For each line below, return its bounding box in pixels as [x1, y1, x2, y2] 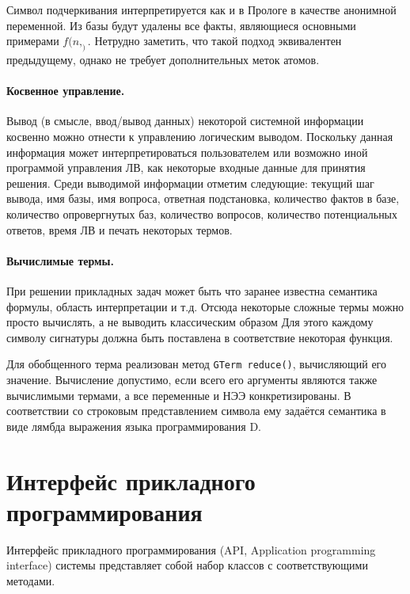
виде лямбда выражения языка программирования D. [6, 417, 261, 434]
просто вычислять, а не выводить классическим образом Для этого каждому [6, 314, 374, 330]
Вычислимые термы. [6, 252, 115, 268]
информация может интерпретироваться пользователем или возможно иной [6, 143, 368, 160]
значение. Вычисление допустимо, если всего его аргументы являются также [6, 371, 378, 387]
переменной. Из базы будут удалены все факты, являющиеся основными [6, 17, 356, 33]
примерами [6, 32, 59, 49]
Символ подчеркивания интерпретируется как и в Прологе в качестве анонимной [6, 2, 397, 17]
